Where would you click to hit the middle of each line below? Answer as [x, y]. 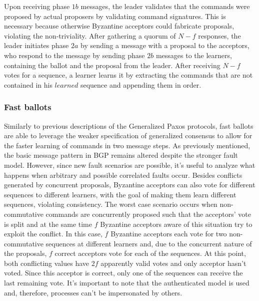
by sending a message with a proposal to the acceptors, [165, 45]
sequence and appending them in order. [141, 84]
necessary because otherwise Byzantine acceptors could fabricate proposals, [119, 26]
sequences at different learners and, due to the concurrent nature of [149, 243]
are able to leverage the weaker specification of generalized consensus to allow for [128, 135]
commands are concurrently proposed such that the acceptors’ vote [148, 214]
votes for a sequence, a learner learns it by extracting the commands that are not [128, 75]
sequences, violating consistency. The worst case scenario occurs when [111, 204]
